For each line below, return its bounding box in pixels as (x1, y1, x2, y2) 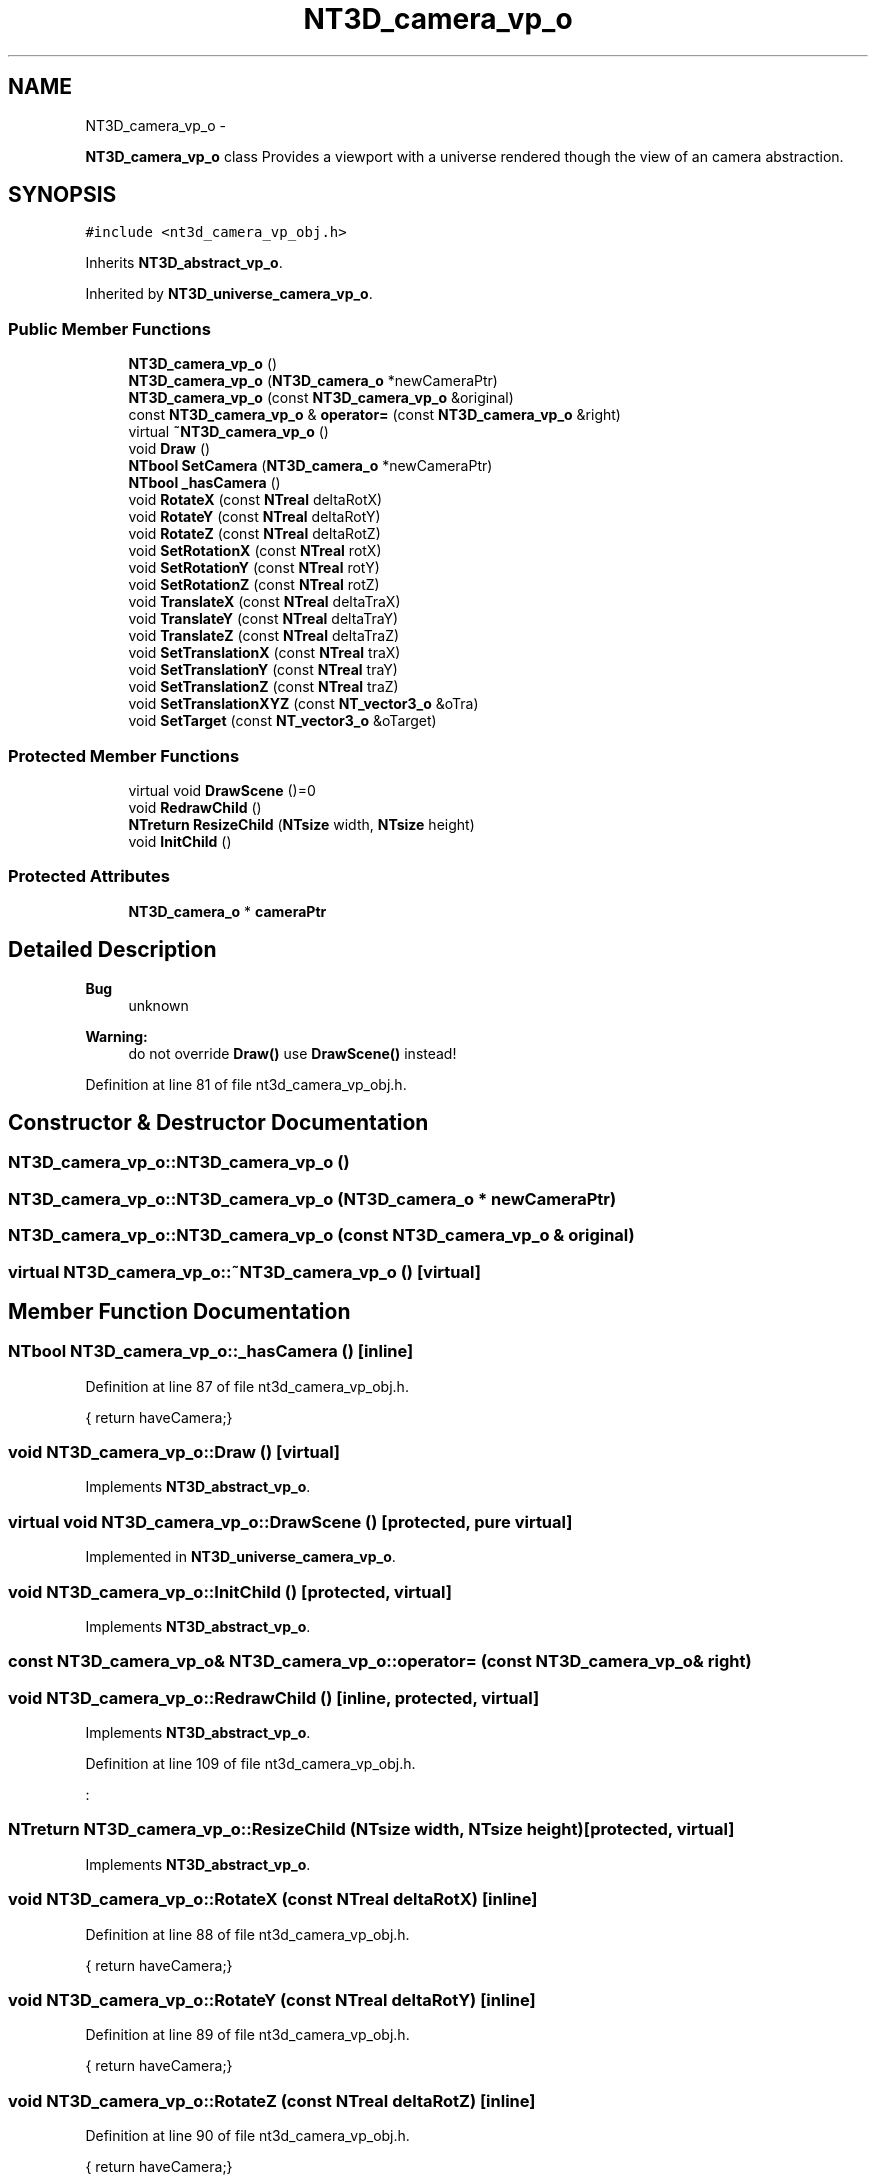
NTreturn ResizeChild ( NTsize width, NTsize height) (128, 815, 475, 833)
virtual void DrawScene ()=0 (128, 781, 316, 799)
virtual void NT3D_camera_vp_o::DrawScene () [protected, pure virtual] (8, 1511, 573, 1532)
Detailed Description (8, 937, 217, 963)
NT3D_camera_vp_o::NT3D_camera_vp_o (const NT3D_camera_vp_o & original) (8, 1225, 635, 1246)
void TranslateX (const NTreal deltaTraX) (128, 593, 401, 611)
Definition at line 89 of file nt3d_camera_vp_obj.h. (85, 2026, 410, 2044)
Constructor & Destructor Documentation (8, 1109, 429, 1135)
